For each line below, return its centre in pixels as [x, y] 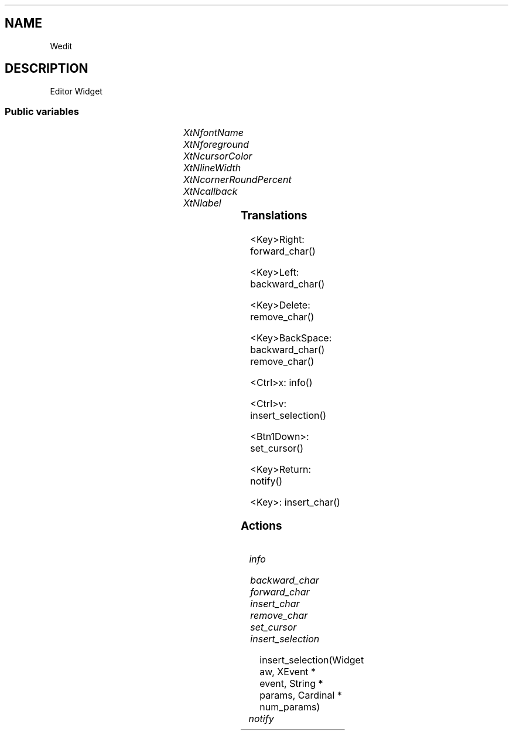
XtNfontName [213, 133]
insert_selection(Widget [312, 660]
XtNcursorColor [218, 156]
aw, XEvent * [288, 671]
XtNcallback [210, 192]
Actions [261, 526]
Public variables [42, 112]
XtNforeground [216, 145]
